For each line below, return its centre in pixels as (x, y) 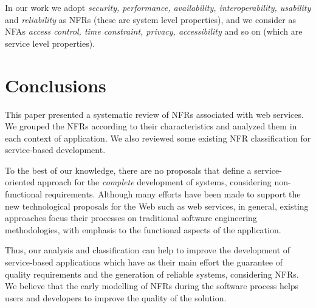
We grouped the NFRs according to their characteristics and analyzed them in (151, 126)
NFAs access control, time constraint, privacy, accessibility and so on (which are (154, 31)
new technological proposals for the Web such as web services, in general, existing (157, 206)
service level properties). (50, 43)
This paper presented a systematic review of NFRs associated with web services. (154, 114)
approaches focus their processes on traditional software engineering (131, 218)
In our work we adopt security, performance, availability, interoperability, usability (158, 7)
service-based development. (55, 150)
